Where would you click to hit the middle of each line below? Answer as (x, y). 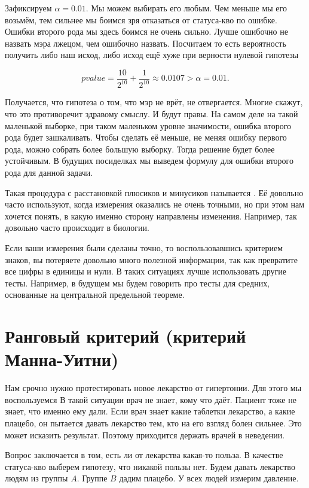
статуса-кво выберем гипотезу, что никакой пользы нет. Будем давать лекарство (150, 466)
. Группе (92, 478)
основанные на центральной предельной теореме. (95, 295)
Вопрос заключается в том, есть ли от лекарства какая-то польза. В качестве (144, 455)
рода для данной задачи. (49, 172)
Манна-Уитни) (62, 359)
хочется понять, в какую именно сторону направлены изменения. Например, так (151, 216)
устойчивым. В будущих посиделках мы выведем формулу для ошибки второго (149, 161)
